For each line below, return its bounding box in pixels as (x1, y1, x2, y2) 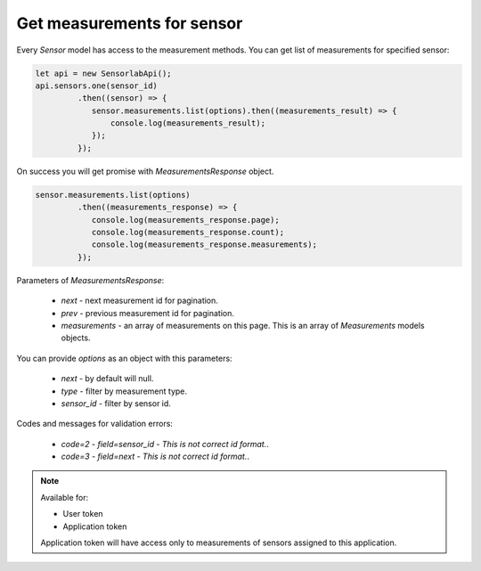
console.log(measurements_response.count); (91, 227, 285, 238)
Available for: (40, 492, 89, 502)
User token (62, 509, 103, 519)
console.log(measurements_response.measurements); (91, 240, 318, 249)
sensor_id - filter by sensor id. (61, 397, 171, 409)
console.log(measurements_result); (110, 118, 266, 128)
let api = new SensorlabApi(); (35, 68, 173, 78)
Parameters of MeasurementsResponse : (16, 274, 165, 285)
